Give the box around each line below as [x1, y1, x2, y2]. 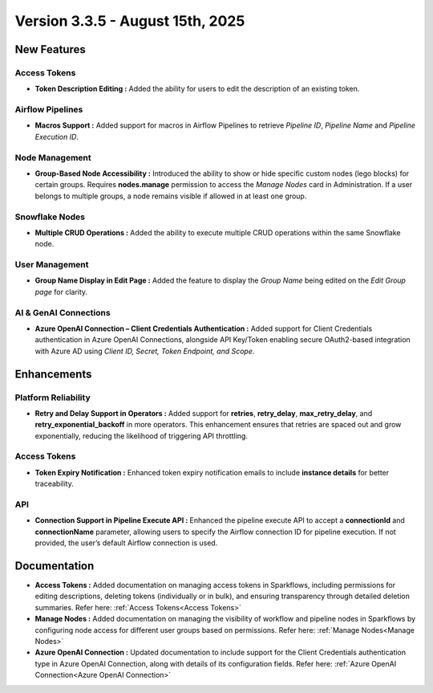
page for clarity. [34, 287, 88, 296]
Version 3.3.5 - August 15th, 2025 [14, 12, 245, 30]
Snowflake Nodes [14, 211, 86, 222]
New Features [14, 43, 86, 56]
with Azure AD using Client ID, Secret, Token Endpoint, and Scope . [34, 346, 255, 356]
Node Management [14, 152, 91, 163]
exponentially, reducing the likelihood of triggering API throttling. [34, 430, 249, 441]
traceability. [34, 479, 74, 489]
